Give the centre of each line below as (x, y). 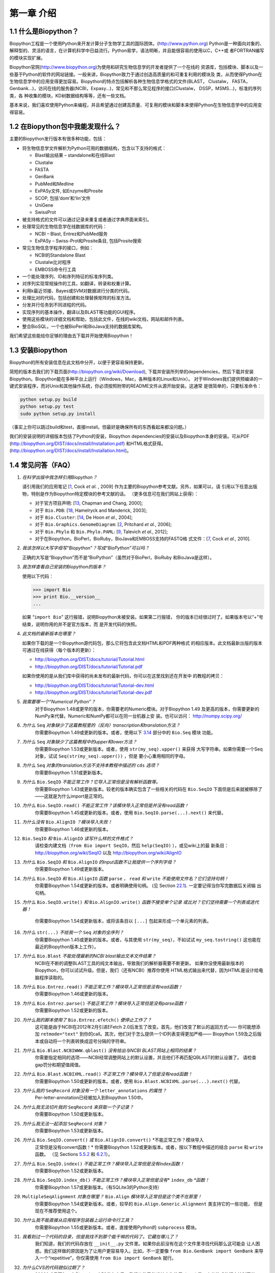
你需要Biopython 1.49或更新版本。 (71, 869)
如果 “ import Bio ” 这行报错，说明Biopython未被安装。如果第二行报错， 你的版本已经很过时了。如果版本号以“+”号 (143, 617)
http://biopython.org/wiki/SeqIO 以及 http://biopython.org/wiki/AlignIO (108, 852)
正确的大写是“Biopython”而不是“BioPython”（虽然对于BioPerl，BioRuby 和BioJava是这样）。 (118, 557)
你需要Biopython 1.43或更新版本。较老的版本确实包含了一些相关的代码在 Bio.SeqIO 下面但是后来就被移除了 (148, 789)
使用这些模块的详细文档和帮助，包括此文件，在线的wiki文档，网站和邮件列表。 (104, 319)
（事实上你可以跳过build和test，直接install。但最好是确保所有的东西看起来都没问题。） (99, 427)
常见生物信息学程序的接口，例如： (58, 248)
